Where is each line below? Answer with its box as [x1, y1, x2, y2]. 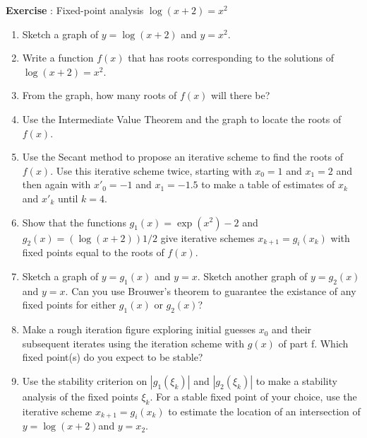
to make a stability [255, 373, 337, 388]
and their [272, 322, 312, 337]
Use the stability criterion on [22, 373, 148, 388]
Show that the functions [22, 214, 126, 229]
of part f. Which [278, 335, 349, 350]
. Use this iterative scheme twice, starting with [50, 163, 252, 178]
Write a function [22, 50, 94, 65]
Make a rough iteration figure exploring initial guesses [22, 322, 255, 337]
